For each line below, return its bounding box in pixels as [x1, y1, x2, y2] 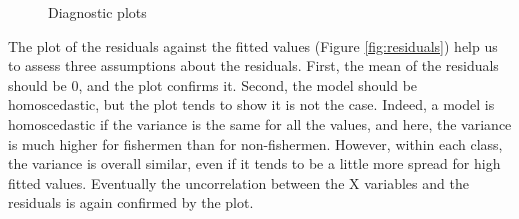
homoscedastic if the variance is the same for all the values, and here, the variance [8, 113, 512, 134]
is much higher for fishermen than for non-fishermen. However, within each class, [8, 133, 503, 154]
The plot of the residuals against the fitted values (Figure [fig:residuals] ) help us [8, 35, 498, 56]
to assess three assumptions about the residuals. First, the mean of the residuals [8, 55, 499, 76]
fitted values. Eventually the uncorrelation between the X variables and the [8, 172, 469, 193]
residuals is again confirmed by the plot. [8, 192, 254, 213]
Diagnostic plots [48, 2, 147, 22]
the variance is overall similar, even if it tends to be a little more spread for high [8, 153, 501, 174]
